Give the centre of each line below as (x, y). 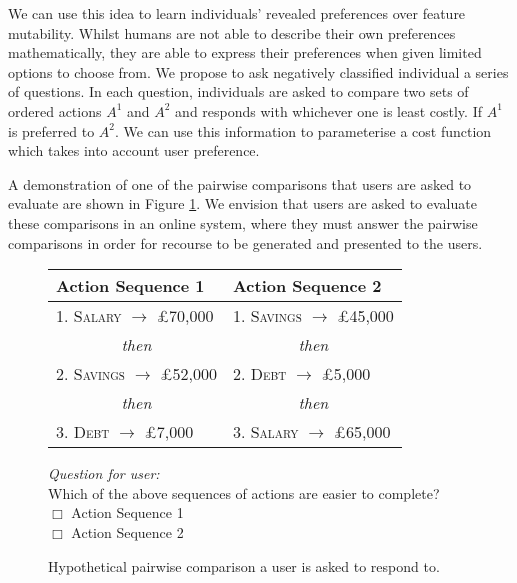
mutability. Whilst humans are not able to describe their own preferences (232, 32)
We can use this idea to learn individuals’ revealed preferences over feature (237, 13)
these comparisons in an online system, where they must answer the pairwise (243, 222)
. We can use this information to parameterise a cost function (303, 130)
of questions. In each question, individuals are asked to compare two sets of (238, 91)
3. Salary (265, 432)
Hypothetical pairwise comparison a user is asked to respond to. (244, 565)
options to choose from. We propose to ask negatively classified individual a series (258, 71)
